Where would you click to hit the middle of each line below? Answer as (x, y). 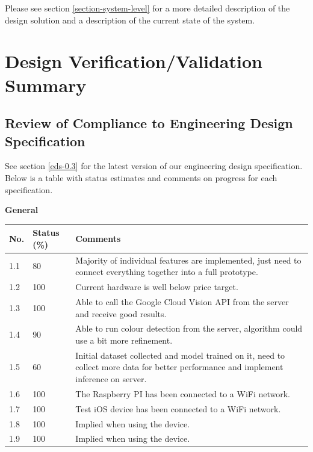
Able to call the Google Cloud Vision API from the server (182, 301)
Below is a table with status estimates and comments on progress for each (141, 177)
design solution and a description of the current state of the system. (130, 20)
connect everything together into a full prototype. (167, 272)
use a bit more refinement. (124, 340)
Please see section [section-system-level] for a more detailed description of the (147, 8)
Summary (46, 85)
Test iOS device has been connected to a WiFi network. (178, 408)
